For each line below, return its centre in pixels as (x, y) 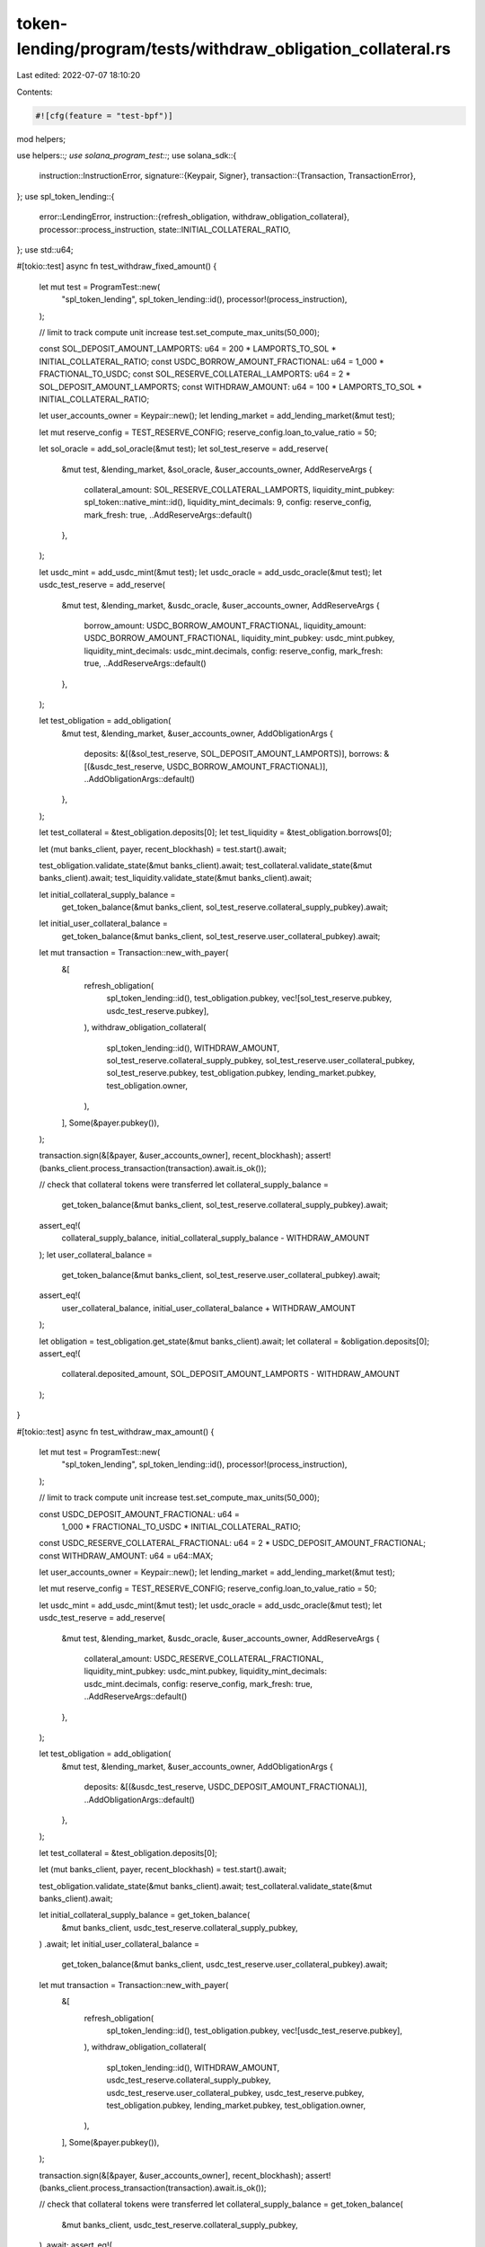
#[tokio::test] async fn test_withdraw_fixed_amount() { (117, 266)
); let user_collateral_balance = (96, 1255)
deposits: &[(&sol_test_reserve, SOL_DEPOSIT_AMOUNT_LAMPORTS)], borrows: (233, 754)
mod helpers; (41, 138)
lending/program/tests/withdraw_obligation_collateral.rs (234, 49)
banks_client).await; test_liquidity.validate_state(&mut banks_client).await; (176, 878)
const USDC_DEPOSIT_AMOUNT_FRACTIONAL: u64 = (139, 1514)
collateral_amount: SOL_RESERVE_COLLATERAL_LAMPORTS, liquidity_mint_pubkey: (239, 489)
